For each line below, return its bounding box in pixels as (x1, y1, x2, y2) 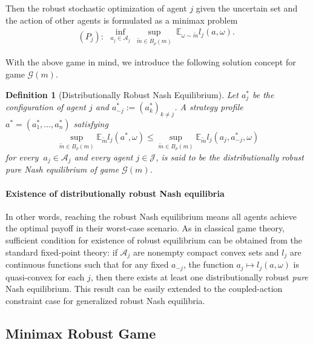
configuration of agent (5, 101, 86, 113)
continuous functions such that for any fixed (5, 258, 169, 271)
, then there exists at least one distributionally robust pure (90, 270, 308, 283)
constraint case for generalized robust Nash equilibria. (5, 294, 205, 306)
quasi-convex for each (5, 270, 85, 283)
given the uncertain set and (196, 2, 298, 14)
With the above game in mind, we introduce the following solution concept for (5, 56, 296, 68)
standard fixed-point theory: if (5, 245, 117, 258)
